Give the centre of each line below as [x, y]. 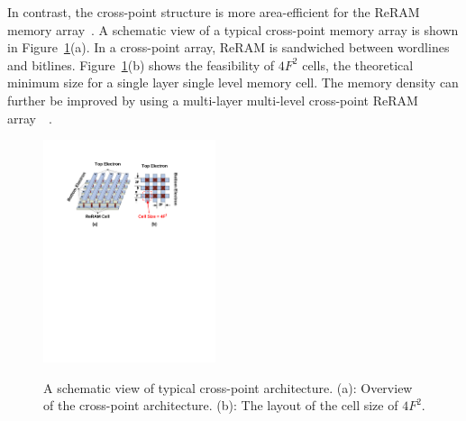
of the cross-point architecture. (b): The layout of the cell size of [221, 405]
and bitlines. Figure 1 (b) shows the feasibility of [141, 64]
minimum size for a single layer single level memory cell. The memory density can [233, 82]
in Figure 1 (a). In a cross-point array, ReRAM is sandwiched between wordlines [228, 47]
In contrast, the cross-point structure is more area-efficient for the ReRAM [214, 12]
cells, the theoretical [358, 64]
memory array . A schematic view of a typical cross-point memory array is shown [233, 29]
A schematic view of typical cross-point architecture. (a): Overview [228, 387]
